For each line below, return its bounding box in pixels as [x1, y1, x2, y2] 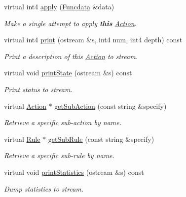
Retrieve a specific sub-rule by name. [4, 150, 114, 161]
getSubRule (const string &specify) [48, 133, 154, 144]
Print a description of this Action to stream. [4, 51, 138, 61]
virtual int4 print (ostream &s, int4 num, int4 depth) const [4, 34, 183, 45]
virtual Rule [4, 133, 40, 144]
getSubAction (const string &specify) [54, 100, 167, 111]
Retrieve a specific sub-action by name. [4, 117, 121, 128]
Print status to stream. [4, 84, 73, 94]
